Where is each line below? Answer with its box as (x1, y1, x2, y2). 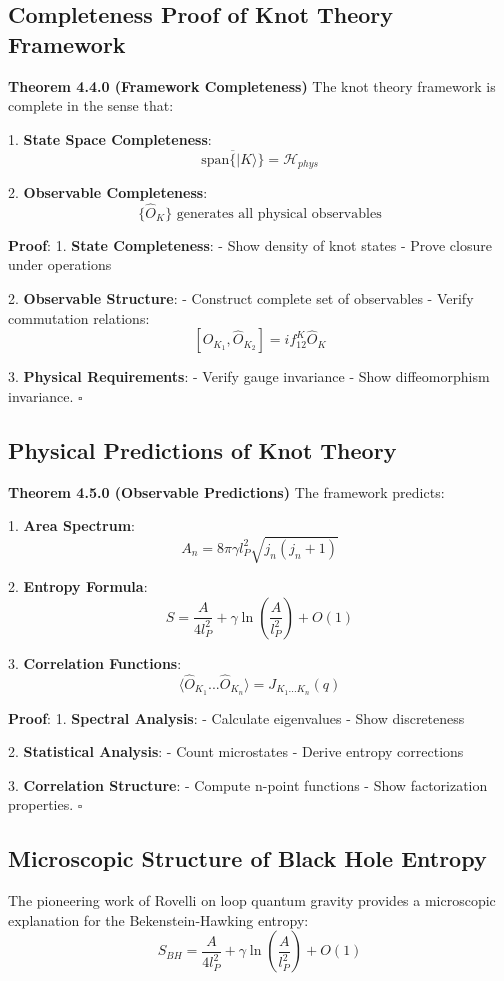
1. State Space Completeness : (8, 128, 212, 149)
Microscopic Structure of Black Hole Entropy (8, 843, 487, 874)
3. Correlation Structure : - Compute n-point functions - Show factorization (8, 774, 488, 795)
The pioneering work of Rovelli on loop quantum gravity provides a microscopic (8, 890, 496, 911)
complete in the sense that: (8, 95, 174, 116)
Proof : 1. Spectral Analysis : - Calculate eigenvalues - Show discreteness (8, 707, 465, 728)
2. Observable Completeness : (8, 182, 208, 203)
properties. (8, 794, 74, 815)
